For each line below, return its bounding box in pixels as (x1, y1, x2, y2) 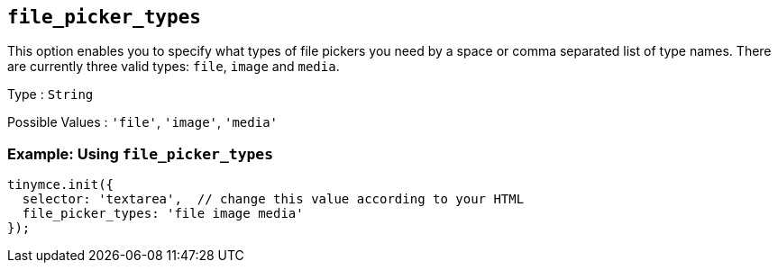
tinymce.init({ (7, 177, 114, 193)
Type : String (7, 86, 94, 103)
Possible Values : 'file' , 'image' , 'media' (7, 114, 279, 130)
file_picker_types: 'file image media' (22, 206, 304, 221)
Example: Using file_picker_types (7, 144, 274, 163)
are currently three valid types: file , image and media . (7, 58, 340, 75)
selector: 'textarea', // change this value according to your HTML (22, 192, 525, 207)
